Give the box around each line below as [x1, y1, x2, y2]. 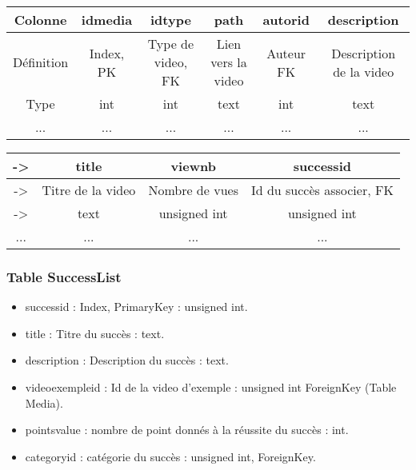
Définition [13, 53, 69, 71]
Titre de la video [42, 181, 136, 199]
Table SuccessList [6, 266, 122, 286]
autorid [262, 10, 310, 29]
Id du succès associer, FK [250, 181, 394, 199]
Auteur [266, 43, 306, 62]
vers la [210, 53, 247, 71]
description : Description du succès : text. [25, 352, 229, 368]
